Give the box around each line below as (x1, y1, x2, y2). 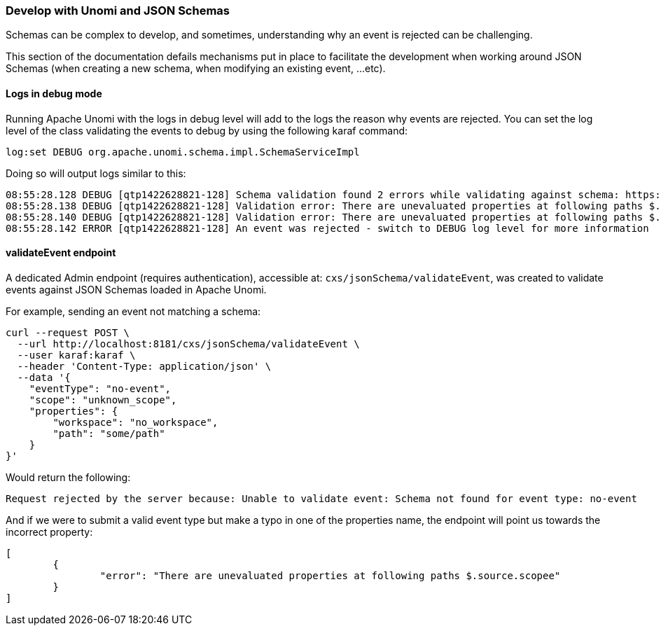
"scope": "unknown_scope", (29, 394, 177, 405)
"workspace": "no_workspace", (53, 416, 218, 428)
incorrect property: (6, 525, 93, 538)
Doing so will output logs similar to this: (6, 167, 186, 179)
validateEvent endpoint (6, 247, 116, 259)
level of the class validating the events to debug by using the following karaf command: (6, 124, 408, 137)
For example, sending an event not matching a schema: (6, 305, 261, 317)
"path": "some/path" (53, 427, 165, 439)
